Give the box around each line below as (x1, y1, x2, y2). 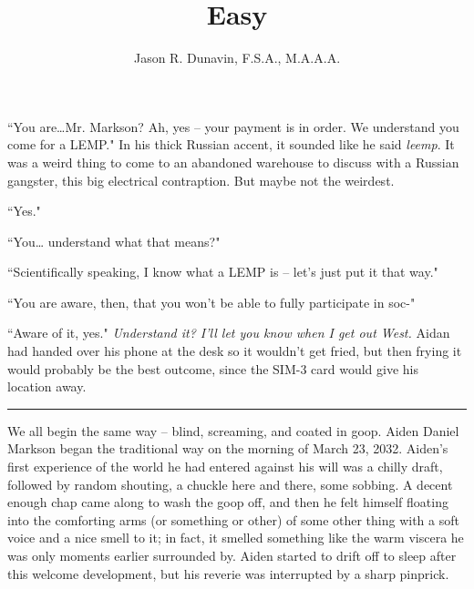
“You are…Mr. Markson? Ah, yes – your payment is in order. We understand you (7, 117, 459, 136)
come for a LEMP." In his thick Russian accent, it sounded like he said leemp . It (7, 135, 455, 154)
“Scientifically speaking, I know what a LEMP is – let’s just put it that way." (7, 262, 438, 281)
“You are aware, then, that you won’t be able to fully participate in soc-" (7, 292, 416, 311)
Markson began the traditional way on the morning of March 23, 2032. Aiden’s (7, 439, 448, 458)
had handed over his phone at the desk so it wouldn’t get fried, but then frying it (7, 341, 462, 361)
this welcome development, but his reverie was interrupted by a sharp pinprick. (7, 564, 449, 583)
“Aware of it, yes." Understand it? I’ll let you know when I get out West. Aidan (7, 323, 450, 342)
